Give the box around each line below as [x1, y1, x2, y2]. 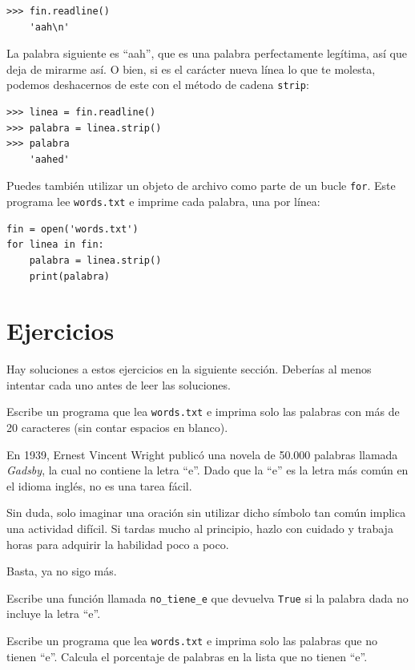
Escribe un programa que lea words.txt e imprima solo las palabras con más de [6, 403, 400, 420]
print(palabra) [29, 270, 110, 282]
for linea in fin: [6, 239, 104, 251]
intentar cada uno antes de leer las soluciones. [6, 376, 231, 393]
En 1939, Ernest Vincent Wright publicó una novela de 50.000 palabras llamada [6, 446, 398, 462]
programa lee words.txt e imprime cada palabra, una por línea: [6, 193, 320, 210]
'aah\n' [29, 21, 70, 33]
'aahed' [29, 153, 70, 165]
